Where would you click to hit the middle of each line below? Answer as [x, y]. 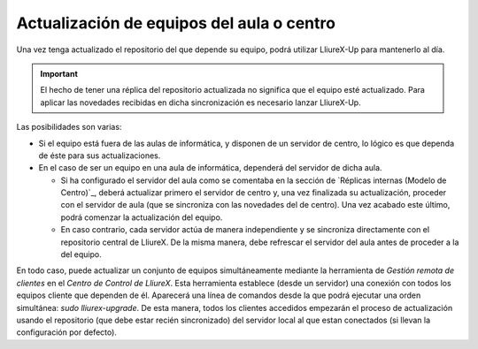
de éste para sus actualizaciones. [100, 156]
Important [59, 73]
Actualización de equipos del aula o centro [176, 23]
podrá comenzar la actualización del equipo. [142, 217]
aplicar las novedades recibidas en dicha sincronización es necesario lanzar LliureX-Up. [201, 102]
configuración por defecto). [66, 332]
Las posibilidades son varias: [69, 127]
